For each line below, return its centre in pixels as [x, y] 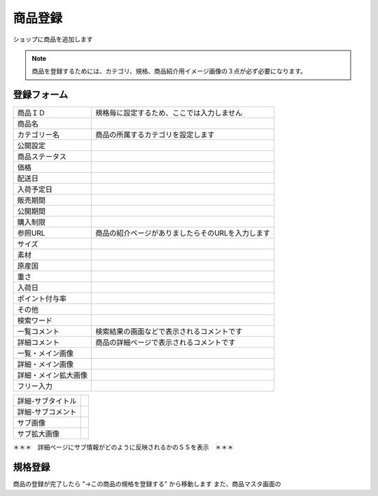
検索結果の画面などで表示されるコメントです [169, 332]
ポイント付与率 [42, 299]
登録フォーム [41, 95]
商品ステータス [42, 157]
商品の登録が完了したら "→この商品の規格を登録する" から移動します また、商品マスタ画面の [147, 484]
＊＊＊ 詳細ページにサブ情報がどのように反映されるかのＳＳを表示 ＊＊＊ [123, 447]
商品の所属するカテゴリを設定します [155, 135]
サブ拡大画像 [38, 434]
